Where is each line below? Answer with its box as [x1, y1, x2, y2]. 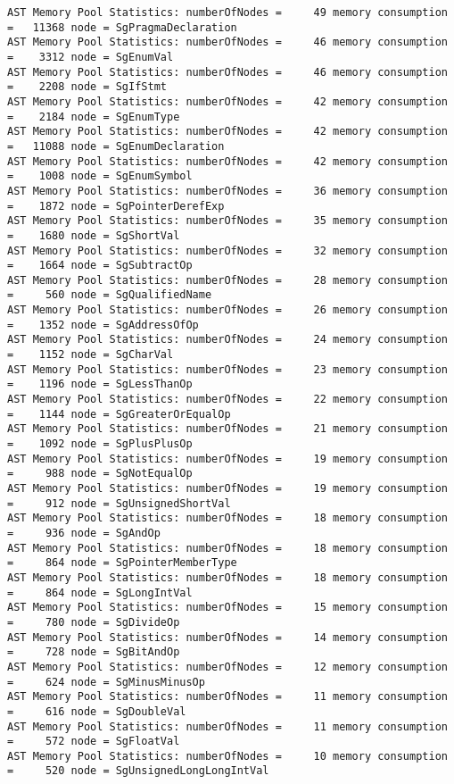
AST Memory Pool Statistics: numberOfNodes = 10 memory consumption [7, 749, 448, 763]
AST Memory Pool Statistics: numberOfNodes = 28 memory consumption [7, 273, 448, 287]
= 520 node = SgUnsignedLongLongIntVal [7, 764, 269, 778]
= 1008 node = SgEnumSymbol [7, 170, 193, 183]
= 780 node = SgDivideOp [7, 615, 180, 629]
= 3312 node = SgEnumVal [7, 50, 174, 63]
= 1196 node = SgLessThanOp [7, 378, 193, 391]
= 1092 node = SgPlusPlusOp [7, 438, 193, 451]
